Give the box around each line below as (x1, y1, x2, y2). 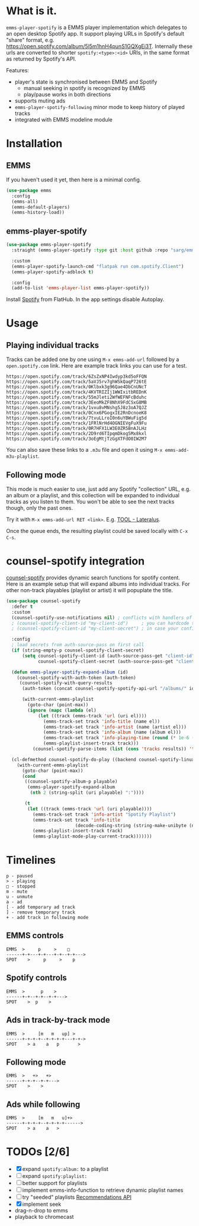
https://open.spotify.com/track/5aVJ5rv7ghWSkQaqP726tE (6, 379, 147, 385)
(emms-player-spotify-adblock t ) (11, 269, 94, 275)
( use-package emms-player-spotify (6, 242, 92, 248)
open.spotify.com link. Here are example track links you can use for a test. (6, 362, 187, 369)
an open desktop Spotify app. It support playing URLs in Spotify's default (6, 30, 185, 37)
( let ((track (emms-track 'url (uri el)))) (37, 713, 147, 719)
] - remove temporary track (6, 909, 76, 915)
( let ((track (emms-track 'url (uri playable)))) (27, 806, 152, 812)
